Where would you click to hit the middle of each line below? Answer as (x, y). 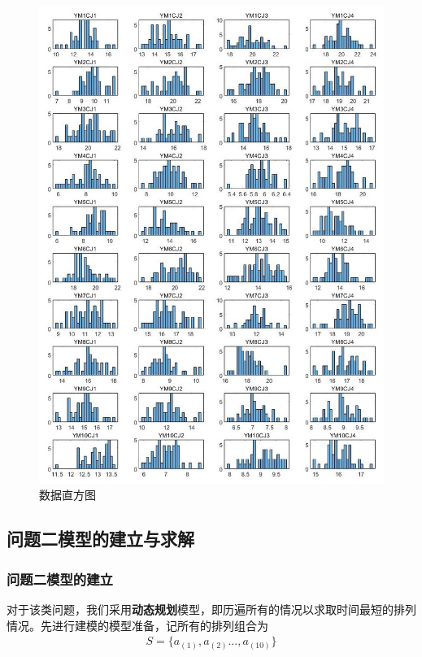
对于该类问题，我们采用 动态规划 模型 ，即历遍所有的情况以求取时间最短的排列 (211, 609)
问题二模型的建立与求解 (100, 539)
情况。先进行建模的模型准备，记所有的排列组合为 (137, 625)
